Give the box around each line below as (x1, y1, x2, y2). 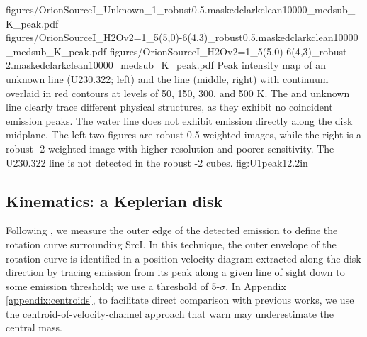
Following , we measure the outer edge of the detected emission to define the (6, 223, 338, 238)
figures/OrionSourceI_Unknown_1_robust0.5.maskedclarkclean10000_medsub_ (6, 2, 356, 16)
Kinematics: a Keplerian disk (6, 189, 223, 211)
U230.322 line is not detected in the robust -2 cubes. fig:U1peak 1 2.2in (6, 155, 308, 170)
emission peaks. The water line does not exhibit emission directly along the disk (6, 113, 353, 128)
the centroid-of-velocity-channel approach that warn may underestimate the (6, 306, 334, 321)
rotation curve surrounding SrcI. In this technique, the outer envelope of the (6, 236, 337, 251)
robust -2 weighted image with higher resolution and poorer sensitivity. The (6, 140, 334, 155)
